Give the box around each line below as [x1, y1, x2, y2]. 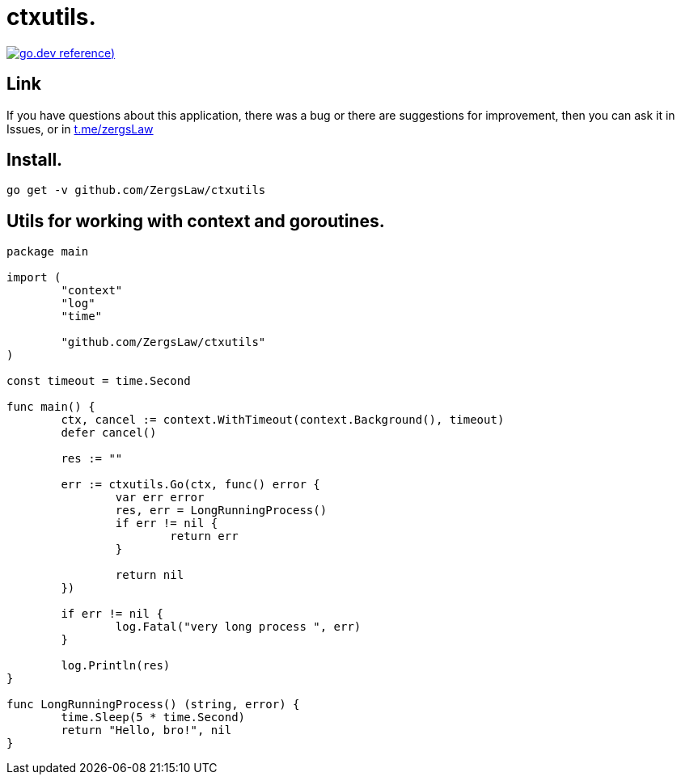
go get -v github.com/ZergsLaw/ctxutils [6, 184, 266, 197]
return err [170, 530, 239, 543]
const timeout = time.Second [6, 374, 191, 388]
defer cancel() [61, 426, 157, 440]
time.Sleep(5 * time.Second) [61, 711, 246, 724]
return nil [115, 568, 184, 582]
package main [6, 245, 89, 259]
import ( [6, 271, 61, 285]
